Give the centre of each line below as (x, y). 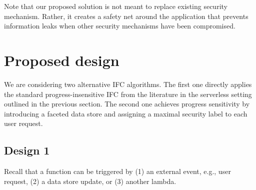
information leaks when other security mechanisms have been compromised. (120, 26)
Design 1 (27, 150)
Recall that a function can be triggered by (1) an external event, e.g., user (117, 171)
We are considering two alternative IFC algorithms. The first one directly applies (128, 84)
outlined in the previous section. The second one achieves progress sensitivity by (127, 104)
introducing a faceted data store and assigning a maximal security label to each (126, 113)
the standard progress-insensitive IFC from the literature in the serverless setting (128, 94)
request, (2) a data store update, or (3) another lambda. (90, 181)
